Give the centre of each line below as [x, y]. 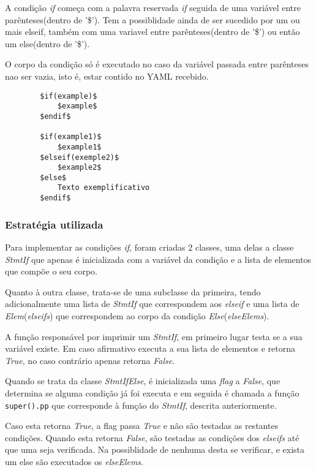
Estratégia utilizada [54, 224]
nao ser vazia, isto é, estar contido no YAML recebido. [107, 76]
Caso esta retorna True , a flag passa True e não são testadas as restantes [142, 426]
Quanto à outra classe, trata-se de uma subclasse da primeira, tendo [133, 291]
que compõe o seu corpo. [51, 271]
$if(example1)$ [71, 137]
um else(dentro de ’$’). [47, 43]
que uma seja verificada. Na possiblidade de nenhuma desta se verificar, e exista [155, 449]
